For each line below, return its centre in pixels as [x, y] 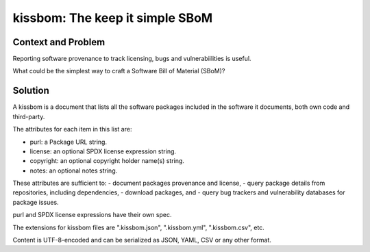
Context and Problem [59, 42]
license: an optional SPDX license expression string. [103, 151]
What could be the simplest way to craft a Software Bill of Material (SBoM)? [119, 71]
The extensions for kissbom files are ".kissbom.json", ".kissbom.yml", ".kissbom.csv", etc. [139, 227]
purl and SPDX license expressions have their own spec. [92, 215]
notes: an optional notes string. [74, 171]
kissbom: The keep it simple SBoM [113, 18]
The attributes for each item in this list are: [72, 129]
